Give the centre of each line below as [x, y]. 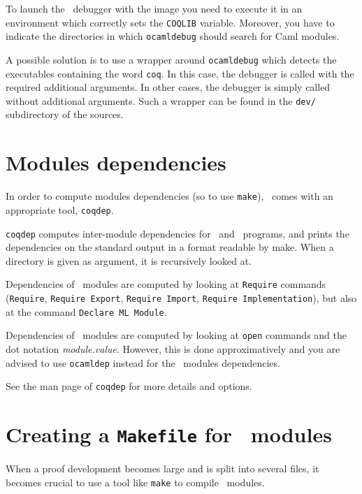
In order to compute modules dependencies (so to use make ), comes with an [169, 196]
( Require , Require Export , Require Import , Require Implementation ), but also [181, 298]
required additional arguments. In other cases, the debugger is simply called [168, 87]
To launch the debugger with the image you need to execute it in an [154, 8]
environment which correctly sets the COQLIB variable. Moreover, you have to [170, 22]
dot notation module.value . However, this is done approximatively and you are [173, 348]
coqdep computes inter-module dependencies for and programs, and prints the [178, 233]
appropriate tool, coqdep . [60, 209]
